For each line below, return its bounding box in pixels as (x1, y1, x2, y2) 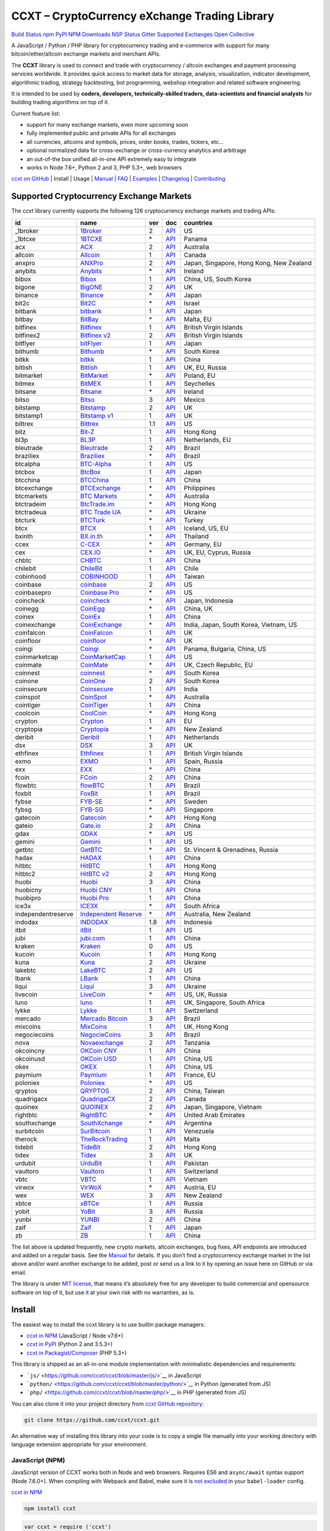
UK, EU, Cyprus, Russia (183, 548, 251, 557)
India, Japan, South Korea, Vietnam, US (183, 620, 298, 629)
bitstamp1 (15, 411, 43, 419)
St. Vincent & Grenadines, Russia (183, 845, 278, 854)
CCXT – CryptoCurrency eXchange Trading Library (11, 9, 274, 23)
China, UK (183, 604, 213, 612)
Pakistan (183, 1159, 209, 1167)
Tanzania (183, 1038, 210, 1047)
